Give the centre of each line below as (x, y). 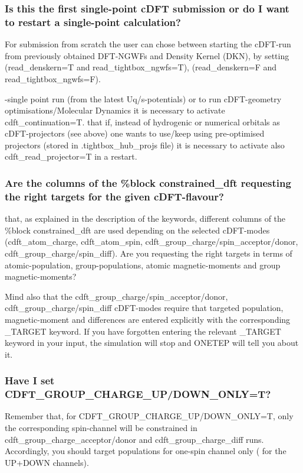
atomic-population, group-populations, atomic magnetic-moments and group (143, 265)
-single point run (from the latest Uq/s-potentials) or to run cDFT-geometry (143, 98)
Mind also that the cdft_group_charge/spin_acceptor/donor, (116, 296)
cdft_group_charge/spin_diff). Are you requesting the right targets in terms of (149, 253)
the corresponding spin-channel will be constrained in (101, 428)
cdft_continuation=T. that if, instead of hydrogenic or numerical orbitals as (142, 122)
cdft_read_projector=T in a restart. (71, 156)
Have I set (30, 380)
